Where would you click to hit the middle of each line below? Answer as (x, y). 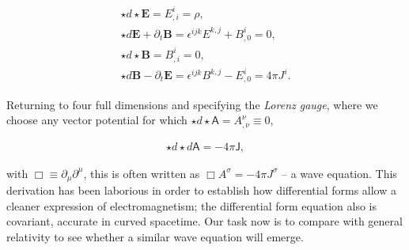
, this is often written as (142, 173)
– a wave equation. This (339, 173)
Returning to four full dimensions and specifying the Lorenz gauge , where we (192, 104)
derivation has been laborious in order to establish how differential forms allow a (201, 190)
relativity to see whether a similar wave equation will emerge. (155, 236)
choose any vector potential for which (97, 120)
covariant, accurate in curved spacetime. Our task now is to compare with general (204, 221)
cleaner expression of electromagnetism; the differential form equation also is (191, 205)
